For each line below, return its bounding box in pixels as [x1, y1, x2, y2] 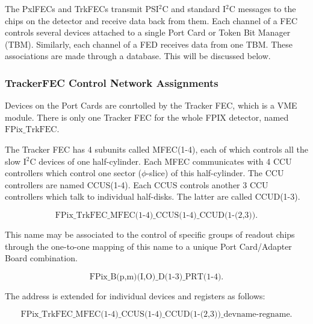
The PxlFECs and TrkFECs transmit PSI [5, 2, 159, 14]
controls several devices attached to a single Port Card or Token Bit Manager [5, 26, 291, 39]
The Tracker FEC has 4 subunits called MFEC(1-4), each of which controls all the [5, 142, 309, 155]
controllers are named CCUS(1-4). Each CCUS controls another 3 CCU [5, 178, 268, 191]
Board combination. [5, 252, 78, 264]
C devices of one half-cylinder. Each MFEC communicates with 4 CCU [29, 154, 292, 167]
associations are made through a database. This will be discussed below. [5, 49, 271, 62]
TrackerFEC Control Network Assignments [5, 75, 218, 90]
